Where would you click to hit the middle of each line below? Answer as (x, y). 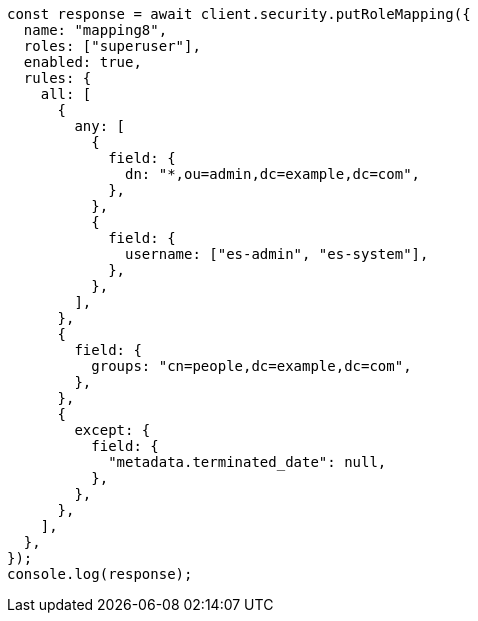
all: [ (66, 94)
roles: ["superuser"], (112, 46)
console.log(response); (100, 574)
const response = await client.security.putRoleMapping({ (239, 14)
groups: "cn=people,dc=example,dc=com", (251, 366)
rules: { (57, 78)
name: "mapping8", (95, 30)
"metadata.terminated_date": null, (247, 462)
